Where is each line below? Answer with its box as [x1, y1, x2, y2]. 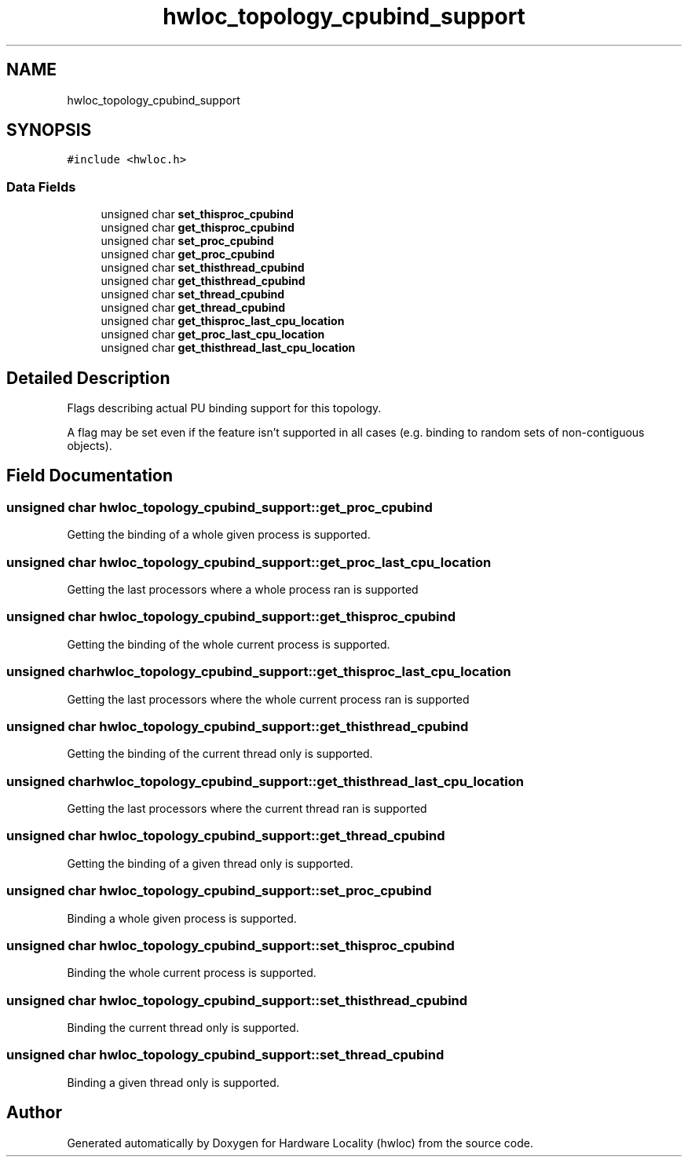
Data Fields [6, 178, 76, 195]
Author [6, 1103, 62, 1123]
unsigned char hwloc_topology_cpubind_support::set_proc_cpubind [6, 883, 432, 899]
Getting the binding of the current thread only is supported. [67, 747, 373, 761]
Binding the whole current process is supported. [67, 966, 317, 980]
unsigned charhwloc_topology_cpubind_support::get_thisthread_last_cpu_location [6, 773, 525, 789]
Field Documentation [6, 466, 173, 486]
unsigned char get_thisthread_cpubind [101, 274, 306, 288]
